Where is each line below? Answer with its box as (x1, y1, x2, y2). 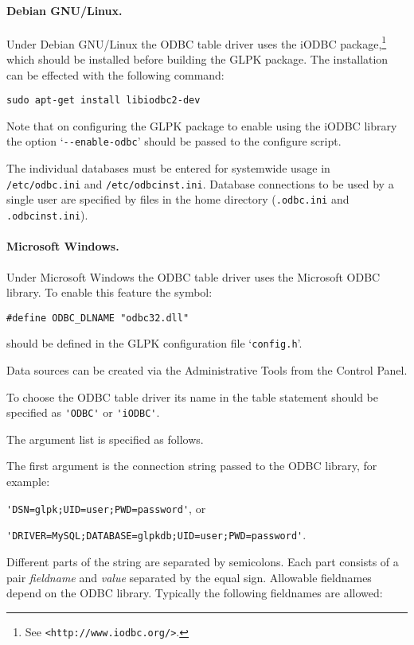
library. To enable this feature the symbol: (6, 284, 213, 301)
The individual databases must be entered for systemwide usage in (6, 160, 330, 177)
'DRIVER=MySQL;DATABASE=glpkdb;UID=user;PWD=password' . (6, 526, 307, 543)
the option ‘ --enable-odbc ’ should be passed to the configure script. (6, 133, 342, 150)
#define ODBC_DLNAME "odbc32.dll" (6, 312, 189, 324)
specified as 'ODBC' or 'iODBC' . (6, 404, 160, 421)
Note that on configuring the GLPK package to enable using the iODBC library (6, 117, 397, 134)
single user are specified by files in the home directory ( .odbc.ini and (6, 191, 350, 208)
